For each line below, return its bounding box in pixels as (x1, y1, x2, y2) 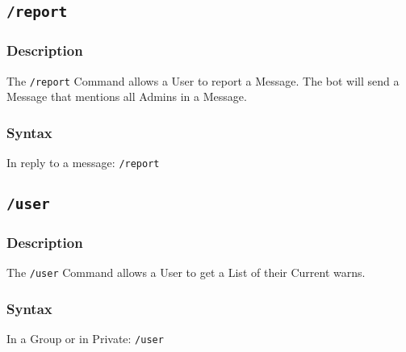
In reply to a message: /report (6, 154, 160, 171)
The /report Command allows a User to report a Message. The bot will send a (6, 72, 400, 89)
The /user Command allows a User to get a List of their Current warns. (6, 264, 366, 281)
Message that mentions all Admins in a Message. (6, 88, 247, 105)
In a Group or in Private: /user (6, 330, 164, 347)
